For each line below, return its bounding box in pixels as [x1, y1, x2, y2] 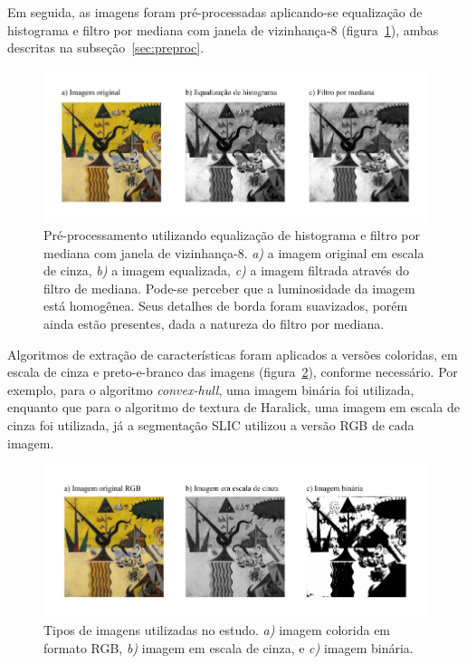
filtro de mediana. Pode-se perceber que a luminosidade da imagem [43, 278, 415, 297]
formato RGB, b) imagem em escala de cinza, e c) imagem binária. [43, 638, 414, 657]
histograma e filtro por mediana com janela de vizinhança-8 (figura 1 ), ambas [7, 20, 439, 39]
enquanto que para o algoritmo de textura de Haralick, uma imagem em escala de [7, 398, 460, 417]
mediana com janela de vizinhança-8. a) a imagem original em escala [43, 243, 424, 262]
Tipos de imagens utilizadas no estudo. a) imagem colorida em [43, 621, 391, 640]
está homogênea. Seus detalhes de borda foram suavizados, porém [43, 296, 408, 315]
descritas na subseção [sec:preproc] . [7, 38, 205, 57]
